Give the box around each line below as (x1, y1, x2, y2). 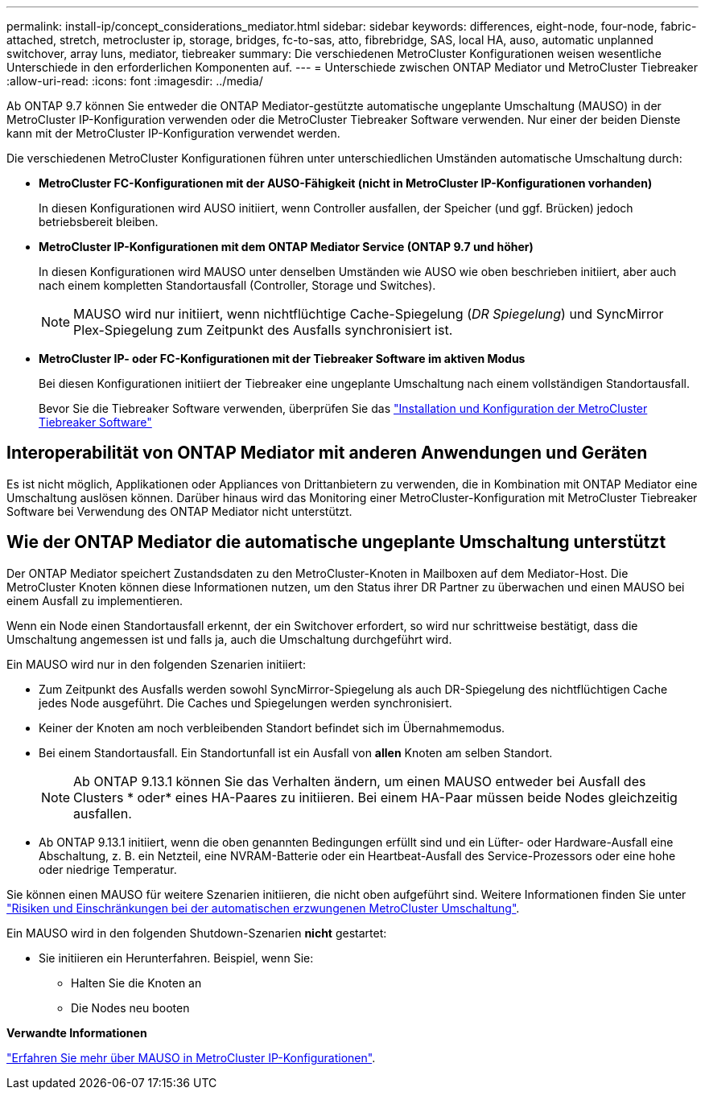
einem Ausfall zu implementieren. (6, 593, 183, 608)
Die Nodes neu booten (71, 1000, 190, 1015)
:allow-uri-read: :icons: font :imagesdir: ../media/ (6, 74, 263, 88)
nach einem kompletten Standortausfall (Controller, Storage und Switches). (39, 278, 436, 292)
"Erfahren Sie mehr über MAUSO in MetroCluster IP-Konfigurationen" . (6, 1050, 376, 1065)
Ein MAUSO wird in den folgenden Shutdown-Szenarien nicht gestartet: (6, 925, 387, 940)
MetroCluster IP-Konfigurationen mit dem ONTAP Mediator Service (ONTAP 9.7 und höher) (39, 240, 534, 253)
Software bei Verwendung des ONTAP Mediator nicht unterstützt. (6, 504, 352, 518)
